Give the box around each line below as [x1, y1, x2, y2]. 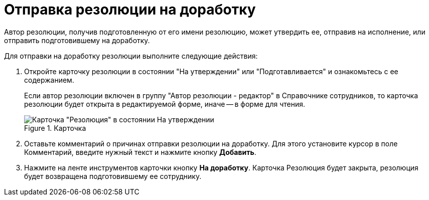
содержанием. [24, 75, 74, 84]
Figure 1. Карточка [24, 123, 86, 132]
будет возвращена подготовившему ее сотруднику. [24, 171, 202, 180]
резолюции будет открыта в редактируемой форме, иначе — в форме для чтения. [24, 99, 306, 108]
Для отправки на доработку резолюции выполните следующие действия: [4, 51, 258, 60]
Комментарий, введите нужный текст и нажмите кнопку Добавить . [24, 147, 256, 156]
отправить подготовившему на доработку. [4, 36, 150, 45]
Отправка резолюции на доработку [4, 1, 256, 18]
